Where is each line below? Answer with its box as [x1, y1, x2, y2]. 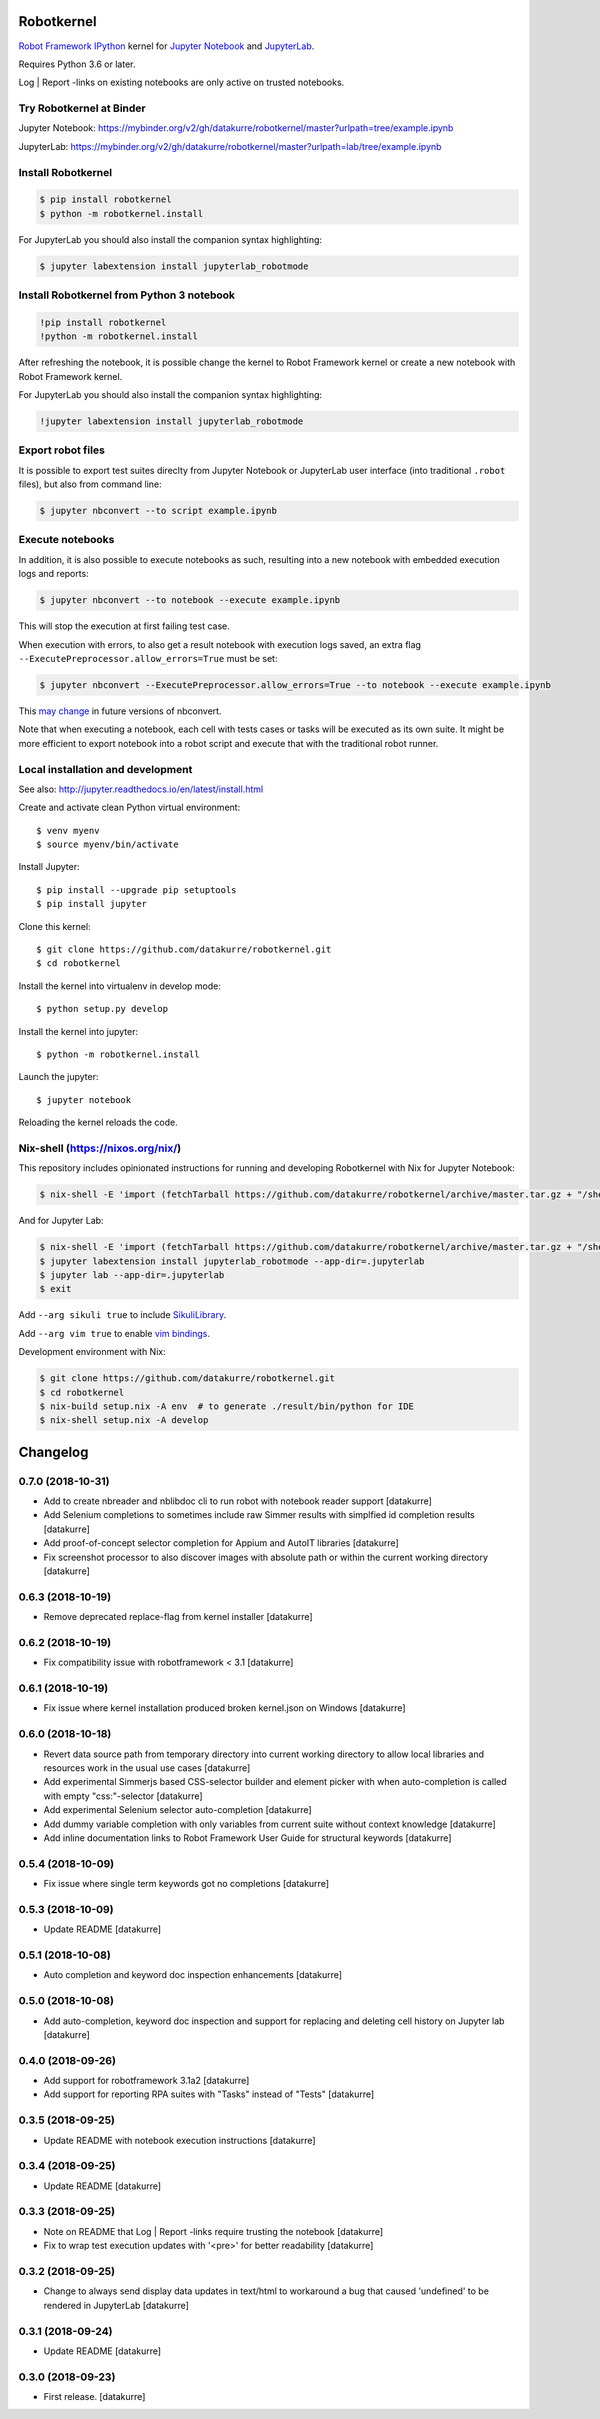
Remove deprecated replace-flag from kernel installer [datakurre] [43, 1611, 314, 1623]
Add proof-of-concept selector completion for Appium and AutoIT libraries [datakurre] [43, 1537, 399, 1549]
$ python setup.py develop [36, 1003, 169, 1015]
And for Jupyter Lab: [18, 1215, 104, 1227]
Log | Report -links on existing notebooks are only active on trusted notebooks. [18, 76, 345, 89]
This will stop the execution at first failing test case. [18, 620, 230, 632]
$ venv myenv [36, 825, 100, 836]
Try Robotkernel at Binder [18, 101, 146, 115]
